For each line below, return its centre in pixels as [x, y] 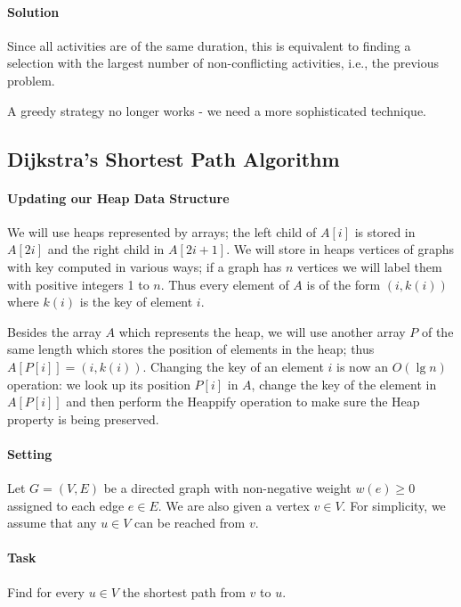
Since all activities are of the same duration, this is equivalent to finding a [209, 45]
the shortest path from [184, 591]
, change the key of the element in [344, 384]
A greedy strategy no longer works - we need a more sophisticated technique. [217, 110]
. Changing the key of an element [233, 366]
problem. [31, 80]
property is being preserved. [83, 418]
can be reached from [190, 523]
